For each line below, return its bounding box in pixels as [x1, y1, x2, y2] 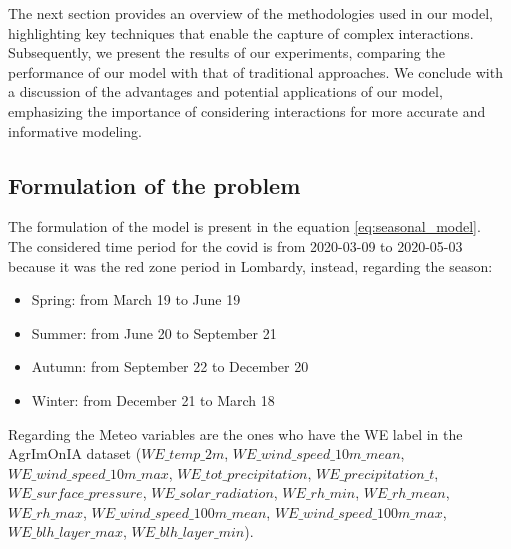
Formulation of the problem [8, 169, 301, 200]
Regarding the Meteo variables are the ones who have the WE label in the [8, 423, 463, 444]
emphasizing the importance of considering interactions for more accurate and [8, 100, 486, 121]
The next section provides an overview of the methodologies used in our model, [8, 3, 493, 23]
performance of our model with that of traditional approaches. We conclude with [8, 61, 503, 82]
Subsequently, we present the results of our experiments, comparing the [8, 42, 445, 63]
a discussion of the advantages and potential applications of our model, [8, 81, 443, 102]
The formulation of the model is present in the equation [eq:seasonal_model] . [8, 216, 481, 237]
